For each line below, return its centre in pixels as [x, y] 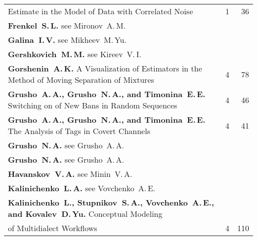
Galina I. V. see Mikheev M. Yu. [67, 40]
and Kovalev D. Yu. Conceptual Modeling [85, 214]
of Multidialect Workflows [53, 228]
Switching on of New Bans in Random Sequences [93, 105]
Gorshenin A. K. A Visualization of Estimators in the [105, 68]
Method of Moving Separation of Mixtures [81, 80]
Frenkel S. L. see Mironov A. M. [67, 25]
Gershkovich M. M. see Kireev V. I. [75, 54]
